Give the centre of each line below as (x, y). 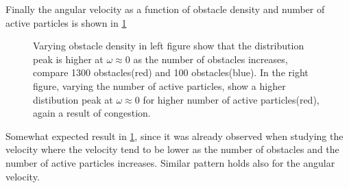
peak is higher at (68, 59)
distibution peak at (73, 99)
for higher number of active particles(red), (231, 99)
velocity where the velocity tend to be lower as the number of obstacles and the (172, 149)
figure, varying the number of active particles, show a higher (159, 85)
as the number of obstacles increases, (210, 59)
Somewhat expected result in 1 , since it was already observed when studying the (174, 136)
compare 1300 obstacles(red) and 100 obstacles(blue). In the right (171, 72)
